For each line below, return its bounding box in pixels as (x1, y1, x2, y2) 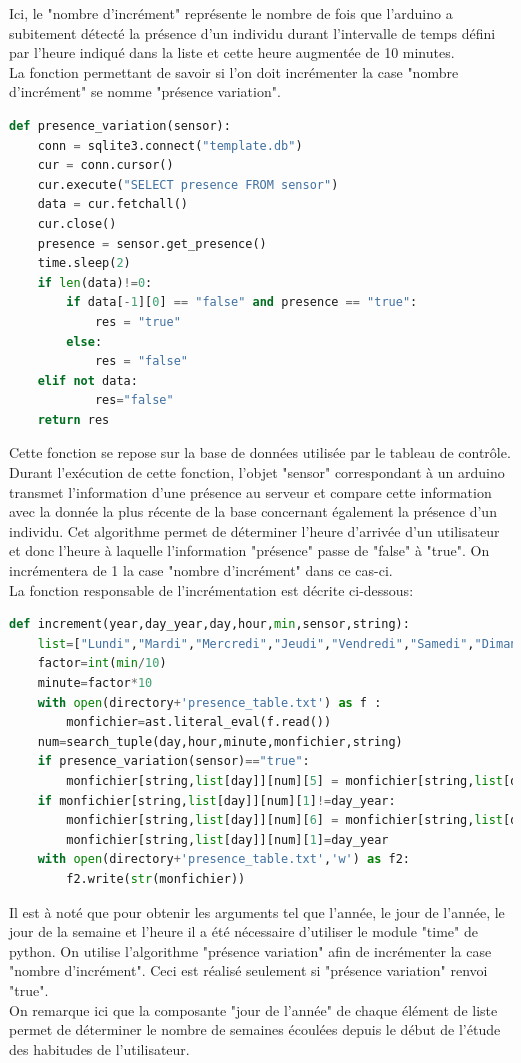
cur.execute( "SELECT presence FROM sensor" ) (37, 177, 339, 192)
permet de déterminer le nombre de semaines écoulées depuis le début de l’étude (9, 1019, 501, 1040)
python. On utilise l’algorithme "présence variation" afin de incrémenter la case (9, 940, 492, 961)
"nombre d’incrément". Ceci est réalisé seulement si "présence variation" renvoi (9, 960, 488, 981)
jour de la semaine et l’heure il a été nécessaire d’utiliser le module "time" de (9, 921, 478, 942)
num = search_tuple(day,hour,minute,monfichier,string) (37, 734, 403, 749)
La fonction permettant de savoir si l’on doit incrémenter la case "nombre (9, 61, 459, 82)
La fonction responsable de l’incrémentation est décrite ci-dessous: (9, 579, 414, 600)
